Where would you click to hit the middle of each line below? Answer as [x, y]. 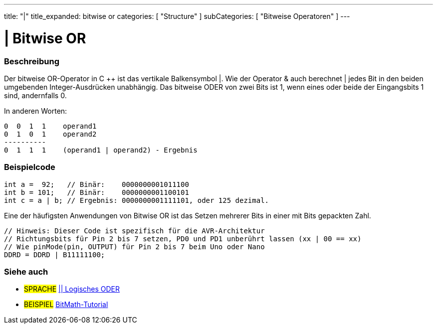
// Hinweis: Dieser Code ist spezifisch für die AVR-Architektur [134, 231]
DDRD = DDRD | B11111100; [55, 254]
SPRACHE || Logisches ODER [72, 289]
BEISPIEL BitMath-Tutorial [66, 305]
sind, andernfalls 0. [35, 95]
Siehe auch [26, 272]
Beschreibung [32, 61]
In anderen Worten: [36, 111]
